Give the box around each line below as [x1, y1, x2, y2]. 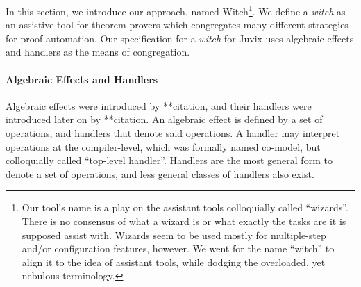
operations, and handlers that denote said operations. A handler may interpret [6, 126, 340, 140]
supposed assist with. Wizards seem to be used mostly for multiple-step [22, 227, 326, 242]
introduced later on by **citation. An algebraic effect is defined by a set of [6, 112, 323, 126]
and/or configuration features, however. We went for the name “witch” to [22, 241, 335, 256]
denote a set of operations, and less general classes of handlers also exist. [6, 166, 314, 181]
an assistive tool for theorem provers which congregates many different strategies [6, 17, 349, 32]
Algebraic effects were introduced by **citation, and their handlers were [6, 98, 312, 113]
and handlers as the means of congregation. [6, 44, 190, 59]
